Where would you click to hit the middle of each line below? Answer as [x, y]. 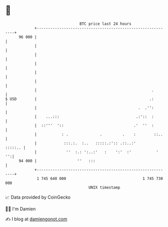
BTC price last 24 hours [106, 24]
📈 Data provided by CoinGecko [38, 197]
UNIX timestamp [104, 187]
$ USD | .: [80, 99]
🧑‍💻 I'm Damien [21, 209]
